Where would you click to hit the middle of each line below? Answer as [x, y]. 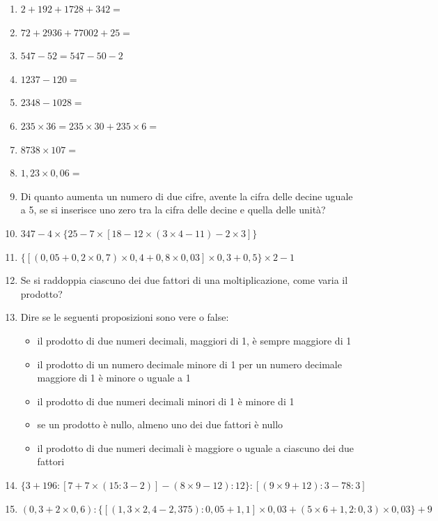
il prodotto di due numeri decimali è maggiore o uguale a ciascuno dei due [196, 447]
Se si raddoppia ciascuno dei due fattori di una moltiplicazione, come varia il [184, 280]
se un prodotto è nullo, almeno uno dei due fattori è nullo [160, 424]
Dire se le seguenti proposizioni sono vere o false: [125, 317]
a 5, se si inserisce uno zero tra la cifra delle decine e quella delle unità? [173, 210]
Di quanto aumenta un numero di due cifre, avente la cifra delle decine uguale [187, 196]
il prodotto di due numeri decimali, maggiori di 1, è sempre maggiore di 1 [194, 340]
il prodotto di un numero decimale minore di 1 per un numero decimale [189, 364]
